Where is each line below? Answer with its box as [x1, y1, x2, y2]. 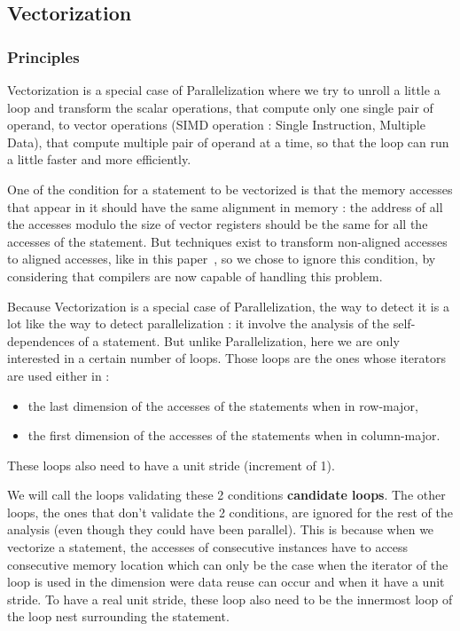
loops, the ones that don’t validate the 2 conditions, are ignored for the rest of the [7, 502, 453, 521]
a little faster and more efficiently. [7, 150, 191, 169]
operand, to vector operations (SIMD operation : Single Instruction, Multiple [7, 115, 425, 134]
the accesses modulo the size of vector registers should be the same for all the [7, 215, 428, 233]
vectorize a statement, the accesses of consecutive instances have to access [7, 538, 409, 556]
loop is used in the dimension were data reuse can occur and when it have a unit [7, 572, 445, 591]
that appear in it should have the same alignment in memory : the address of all [7, 197, 443, 216]
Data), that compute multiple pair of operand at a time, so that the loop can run [7, 132, 449, 151]
